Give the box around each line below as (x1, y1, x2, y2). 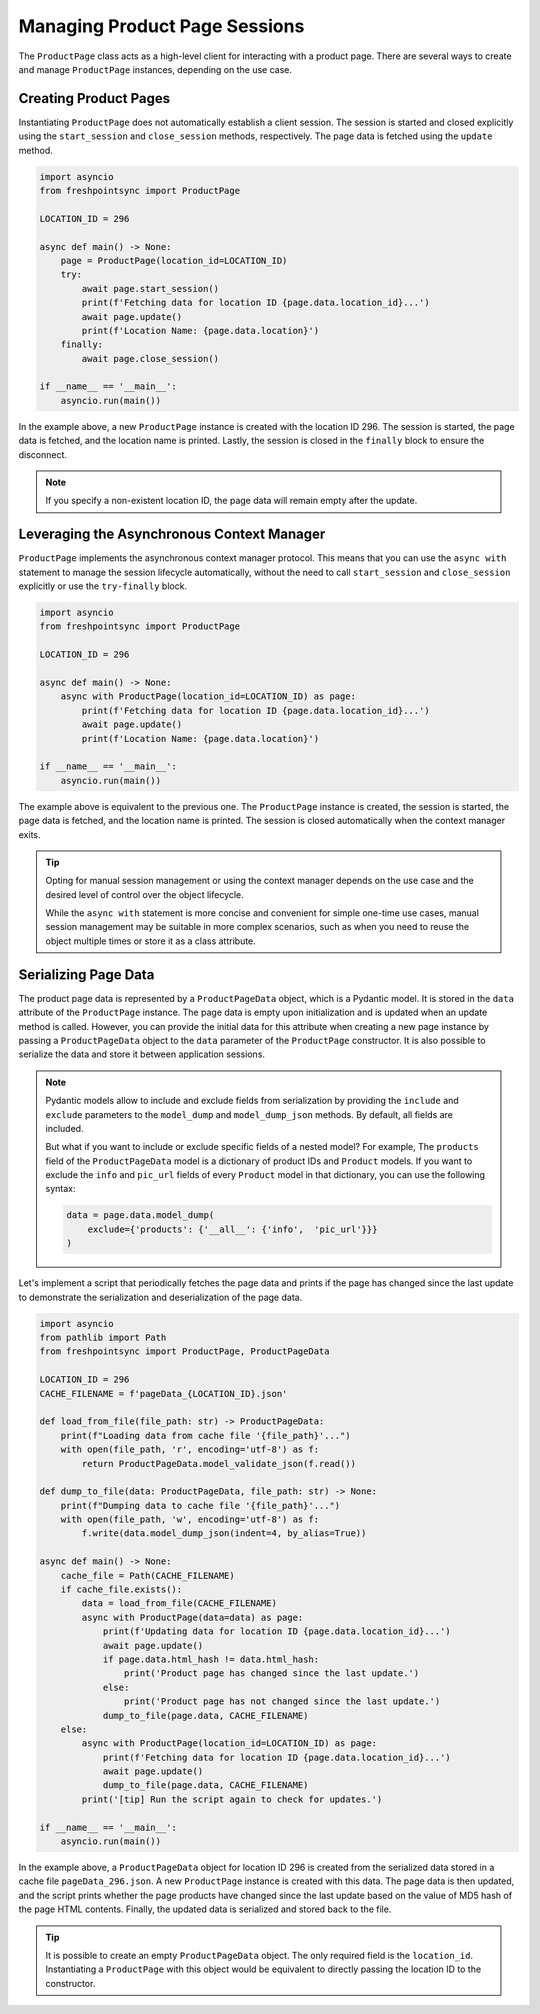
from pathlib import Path (39, 1331, 167, 1343)
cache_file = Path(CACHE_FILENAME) (60, 1570, 235, 1581)
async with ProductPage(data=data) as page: (81, 1611, 304, 1623)
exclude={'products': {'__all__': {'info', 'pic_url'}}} (87, 1223, 378, 1235)
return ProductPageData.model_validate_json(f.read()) (81, 1458, 357, 1469)
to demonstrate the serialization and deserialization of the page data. (18, 1291, 303, 1303)
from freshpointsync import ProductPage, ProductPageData (39, 1346, 330, 1357)
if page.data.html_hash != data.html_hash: (102, 1653, 320, 1665)
